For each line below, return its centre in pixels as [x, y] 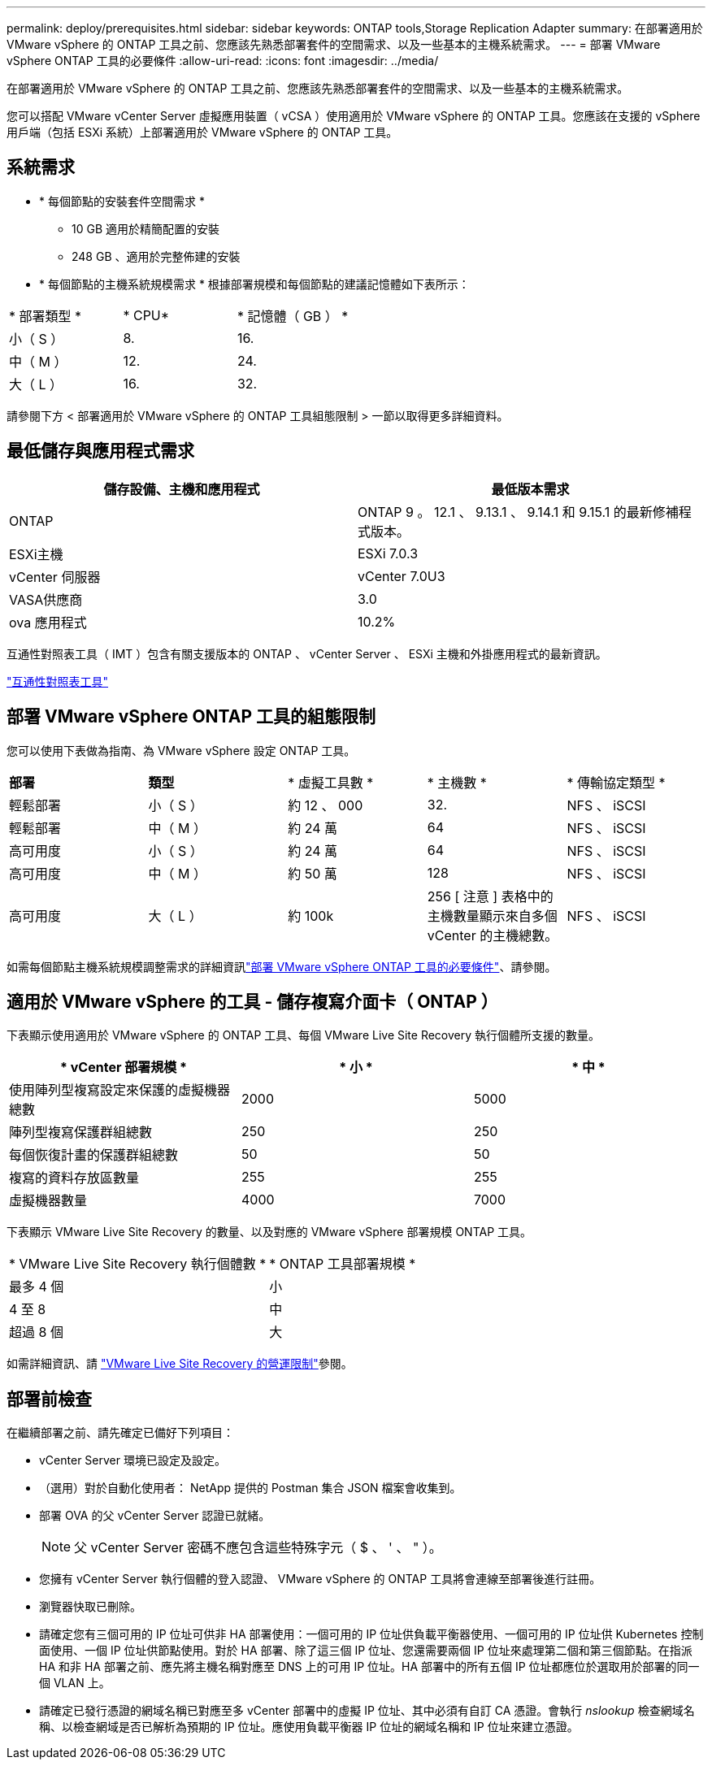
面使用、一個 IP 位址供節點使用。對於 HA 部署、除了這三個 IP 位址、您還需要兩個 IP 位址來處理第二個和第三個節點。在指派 [366, 1651]
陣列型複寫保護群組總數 [81, 1132]
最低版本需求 [530, 489]
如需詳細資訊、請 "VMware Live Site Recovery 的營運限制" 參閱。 [180, 1364]
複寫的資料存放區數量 [74, 1178]
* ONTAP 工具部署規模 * [343, 1264]
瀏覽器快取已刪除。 [90, 1607]
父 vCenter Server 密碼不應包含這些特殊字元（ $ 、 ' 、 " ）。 [258, 1548]
